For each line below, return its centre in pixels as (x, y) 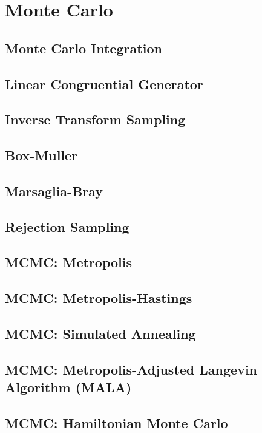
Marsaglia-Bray (54, 190)
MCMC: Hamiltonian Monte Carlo (116, 422)
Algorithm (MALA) (68, 387)
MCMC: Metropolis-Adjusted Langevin (131, 369)
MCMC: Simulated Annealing (100, 334)
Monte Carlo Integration (84, 48)
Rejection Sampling (67, 226)
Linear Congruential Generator (104, 84)
